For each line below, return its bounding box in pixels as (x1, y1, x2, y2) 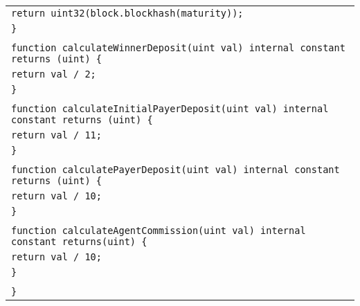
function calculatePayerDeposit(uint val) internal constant (11, 164, 340, 175)
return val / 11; (11, 129, 102, 141)
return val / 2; (11, 69, 96, 80)
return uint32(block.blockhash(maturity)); (11, 8, 244, 19)
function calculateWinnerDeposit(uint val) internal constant (11, 42, 345, 53)
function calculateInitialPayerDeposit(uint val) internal (11, 103, 329, 114)
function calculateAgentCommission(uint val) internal (11, 225, 306, 236)
